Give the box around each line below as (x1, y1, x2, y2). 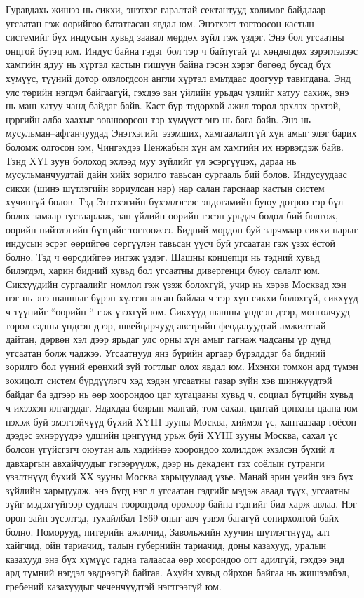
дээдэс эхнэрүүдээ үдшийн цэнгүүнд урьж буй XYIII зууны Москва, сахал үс (6, 428, 338, 442)
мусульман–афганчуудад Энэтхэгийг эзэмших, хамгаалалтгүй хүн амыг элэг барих (6, 125, 357, 140)
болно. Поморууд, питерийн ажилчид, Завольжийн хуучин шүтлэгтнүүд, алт (6, 524, 331, 538)
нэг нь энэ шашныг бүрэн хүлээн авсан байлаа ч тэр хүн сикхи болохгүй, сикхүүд (6, 290, 358, 305)
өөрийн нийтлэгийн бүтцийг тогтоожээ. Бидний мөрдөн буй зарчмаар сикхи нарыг (6, 222, 358, 236)
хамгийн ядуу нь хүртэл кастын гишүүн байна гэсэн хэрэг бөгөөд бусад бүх (6, 57, 331, 72)
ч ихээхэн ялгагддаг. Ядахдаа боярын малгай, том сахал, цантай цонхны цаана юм (6, 400, 358, 415)
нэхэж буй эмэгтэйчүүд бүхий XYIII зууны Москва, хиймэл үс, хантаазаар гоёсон (6, 414, 356, 428)
